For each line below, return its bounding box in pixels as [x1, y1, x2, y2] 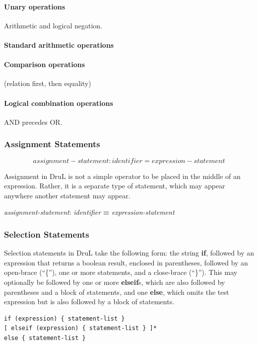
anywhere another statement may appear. [4, 190, 130, 200]
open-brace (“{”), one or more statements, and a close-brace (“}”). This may [4, 267, 238, 277]
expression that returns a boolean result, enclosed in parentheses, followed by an [4, 257, 248, 267]
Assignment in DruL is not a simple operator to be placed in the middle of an [4, 171, 241, 181]
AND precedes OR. [4, 116, 63, 127]
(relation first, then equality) [4, 78, 91, 88]
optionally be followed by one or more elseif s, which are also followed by [4, 276, 225, 287]
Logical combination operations [4, 97, 113, 108]
